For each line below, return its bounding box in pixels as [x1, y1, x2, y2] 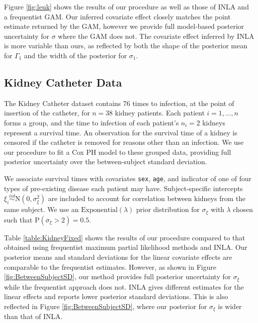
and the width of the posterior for [24, 50, 127, 60]
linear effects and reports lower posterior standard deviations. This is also [4, 291, 228, 302]
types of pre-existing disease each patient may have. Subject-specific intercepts [4, 183, 243, 193]
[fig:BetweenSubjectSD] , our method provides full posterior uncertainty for [4, 271, 231, 282]
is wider [218, 301, 242, 311]
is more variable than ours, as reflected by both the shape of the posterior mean [4, 40, 248, 51]
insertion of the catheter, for [4, 108, 90, 118]
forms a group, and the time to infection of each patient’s [4, 117, 179, 127]
